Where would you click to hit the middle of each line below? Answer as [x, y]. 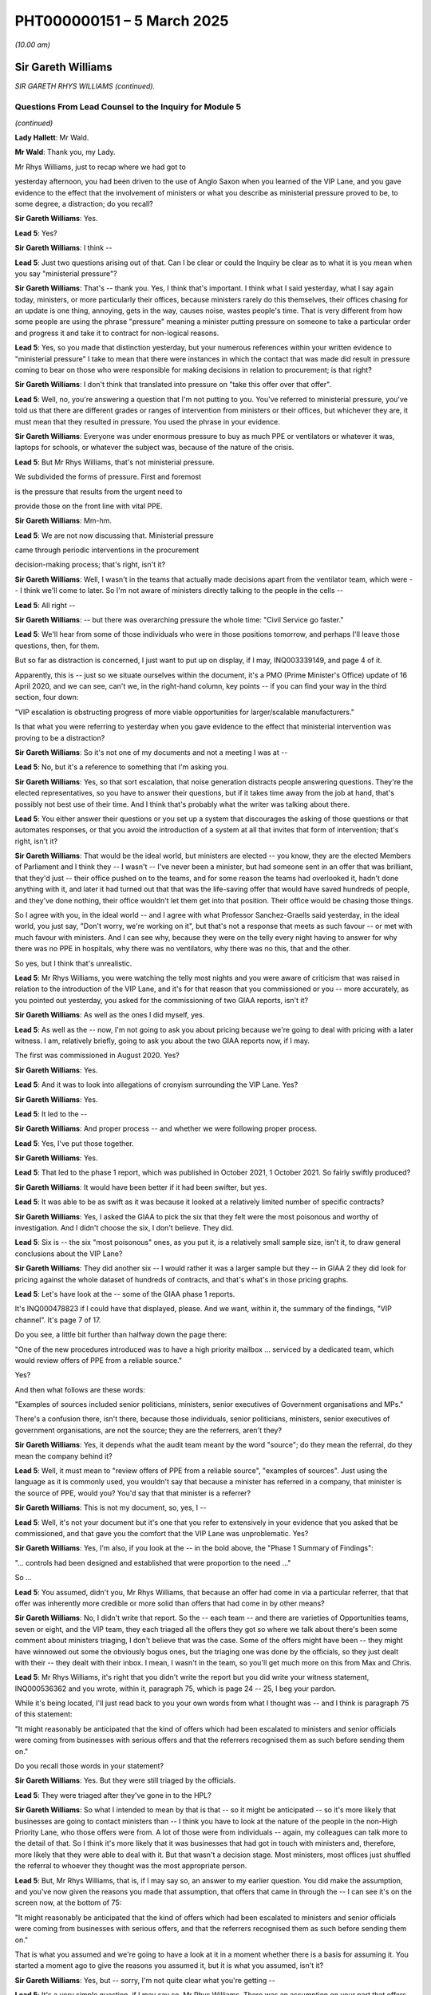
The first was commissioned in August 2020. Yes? [97, 1055]
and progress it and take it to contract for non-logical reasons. [117, 333]
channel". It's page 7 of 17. [58, 1320]
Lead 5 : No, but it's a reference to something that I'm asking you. [122, 767]
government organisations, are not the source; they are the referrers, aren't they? [148, 1430]
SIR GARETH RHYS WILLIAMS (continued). [85, 86]
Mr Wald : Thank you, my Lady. [65, 152]
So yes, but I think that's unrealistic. [73, 963]
